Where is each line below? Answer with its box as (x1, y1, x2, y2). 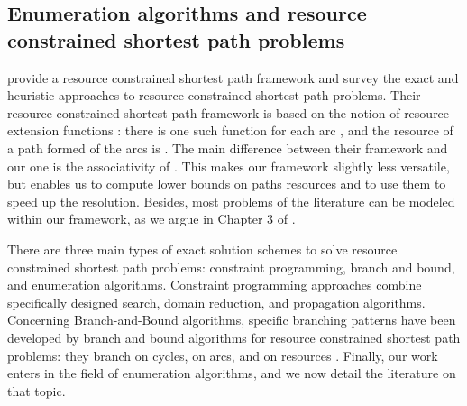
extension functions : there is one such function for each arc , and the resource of (7, 121, 453, 140)
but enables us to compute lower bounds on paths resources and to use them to (7, 174, 446, 193)
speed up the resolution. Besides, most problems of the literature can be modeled (7, 191, 455, 210)
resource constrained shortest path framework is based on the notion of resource (7, 103, 450, 122)
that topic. (7, 381, 66, 400)
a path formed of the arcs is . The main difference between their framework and (7, 138, 448, 157)
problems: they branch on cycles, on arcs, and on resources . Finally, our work (7, 346, 438, 364)
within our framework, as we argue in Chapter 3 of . (7, 209, 296, 228)
